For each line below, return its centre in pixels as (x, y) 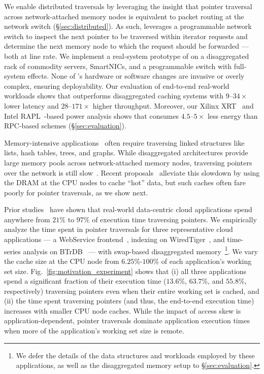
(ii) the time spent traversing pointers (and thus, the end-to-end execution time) (129, 301)
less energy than (233, 115)
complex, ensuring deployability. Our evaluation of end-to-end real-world (117, 86)
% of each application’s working (202, 261)
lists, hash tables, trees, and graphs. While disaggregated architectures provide (126, 152)
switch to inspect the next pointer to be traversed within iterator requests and (126, 36)
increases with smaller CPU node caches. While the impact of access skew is (123, 310)
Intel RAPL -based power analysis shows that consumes (92, 115)
